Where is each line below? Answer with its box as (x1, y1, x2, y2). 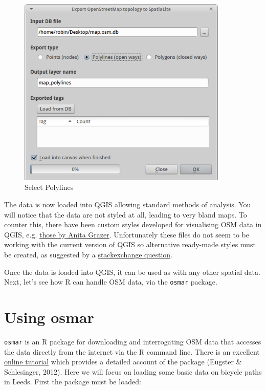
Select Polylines (25, 182, 74, 192)
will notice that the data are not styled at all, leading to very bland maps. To (4, 209, 247, 220)
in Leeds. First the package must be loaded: (4, 376, 141, 387)
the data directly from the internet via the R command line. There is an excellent (4, 346, 260, 357)
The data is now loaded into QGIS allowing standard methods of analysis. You (4, 199, 251, 209)
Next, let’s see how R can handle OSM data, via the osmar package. (4, 276, 217, 287)
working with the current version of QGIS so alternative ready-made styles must (4, 239, 256, 250)
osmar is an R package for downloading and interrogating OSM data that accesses (4, 336, 261, 346)
